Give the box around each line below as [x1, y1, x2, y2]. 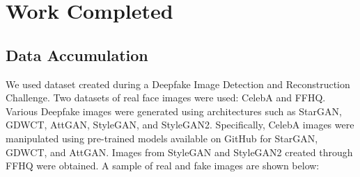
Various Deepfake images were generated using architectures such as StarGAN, [6, 103, 342, 118]
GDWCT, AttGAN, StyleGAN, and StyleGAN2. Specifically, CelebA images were [6, 117, 354, 132]
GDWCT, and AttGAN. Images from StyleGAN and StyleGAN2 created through [6, 144, 353, 159]
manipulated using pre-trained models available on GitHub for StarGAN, [6, 130, 318, 145]
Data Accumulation [6, 44, 148, 65]
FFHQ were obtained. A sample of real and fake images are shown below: [6, 158, 320, 173]
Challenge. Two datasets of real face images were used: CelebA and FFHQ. [6, 90, 326, 105]
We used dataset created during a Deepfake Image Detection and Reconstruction [6, 76, 350, 91]
